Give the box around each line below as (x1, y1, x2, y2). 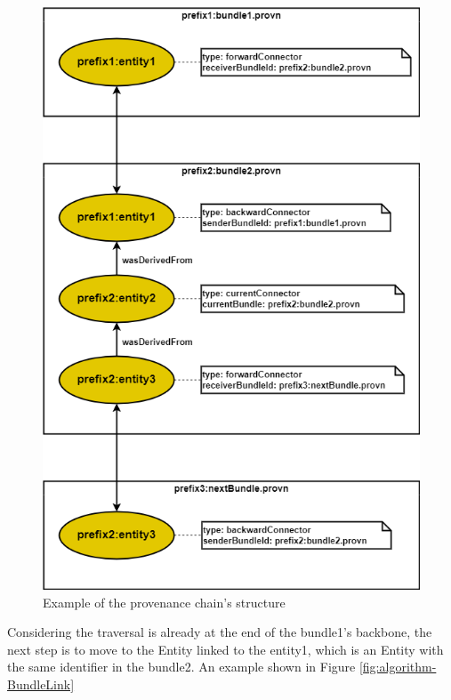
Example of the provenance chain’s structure (43, 592, 286, 611)
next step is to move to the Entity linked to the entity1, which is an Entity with (7, 640, 444, 658)
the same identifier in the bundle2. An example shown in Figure (7, 657, 356, 676)
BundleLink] (7, 674, 75, 693)
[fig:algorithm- (358, 657, 437, 676)
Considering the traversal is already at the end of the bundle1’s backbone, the (7, 623, 432, 641)
